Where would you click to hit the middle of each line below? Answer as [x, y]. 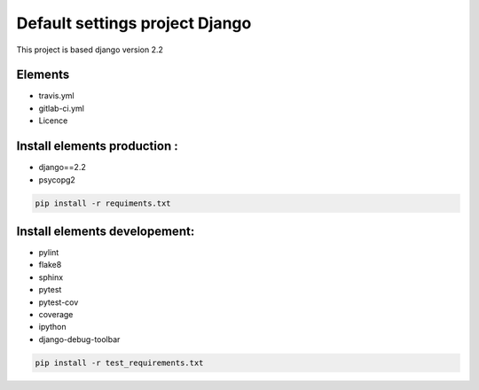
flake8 [50, 265]
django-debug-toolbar [79, 339]
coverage [56, 314]
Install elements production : [97, 146]
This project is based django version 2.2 [90, 50]
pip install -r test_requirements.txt [119, 363]
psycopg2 [57, 179]
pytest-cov [59, 302]
